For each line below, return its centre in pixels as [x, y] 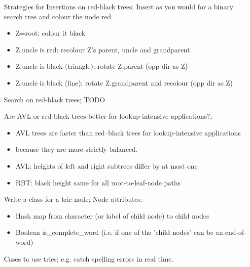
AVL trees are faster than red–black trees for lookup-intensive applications [128, 132]
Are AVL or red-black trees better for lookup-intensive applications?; [108, 116]
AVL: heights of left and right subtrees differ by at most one [107, 165]
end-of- [236, 232]
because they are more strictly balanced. [76, 149]
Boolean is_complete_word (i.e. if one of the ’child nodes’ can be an [119, 232]
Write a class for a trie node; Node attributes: [73, 199]
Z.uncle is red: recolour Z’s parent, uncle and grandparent [103, 49]
